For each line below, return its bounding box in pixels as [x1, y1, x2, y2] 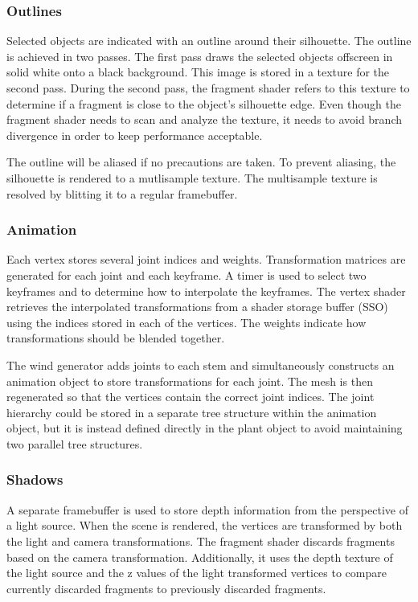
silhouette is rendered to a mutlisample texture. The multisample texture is [6, 169, 378, 186]
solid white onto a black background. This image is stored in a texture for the [6, 63, 390, 80]
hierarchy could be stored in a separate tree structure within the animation [6, 403, 377, 420]
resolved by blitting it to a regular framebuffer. [6, 185, 238, 202]
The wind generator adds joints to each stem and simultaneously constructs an [6, 356, 395, 373]
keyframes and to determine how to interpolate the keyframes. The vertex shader [6, 282, 406, 299]
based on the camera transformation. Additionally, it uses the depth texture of [6, 548, 393, 565]
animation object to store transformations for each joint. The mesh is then [6, 372, 373, 389]
